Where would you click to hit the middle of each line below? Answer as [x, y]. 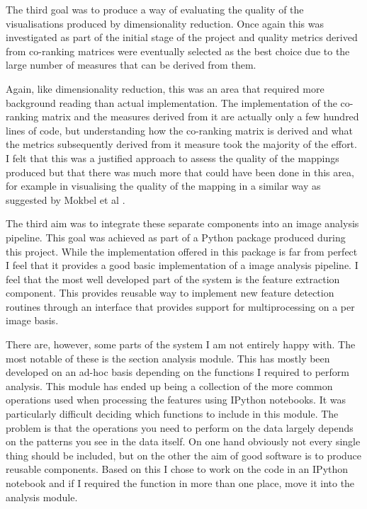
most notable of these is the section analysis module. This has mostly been [168, 358]
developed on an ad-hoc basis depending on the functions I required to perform [177, 372]
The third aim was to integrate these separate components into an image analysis [182, 223]
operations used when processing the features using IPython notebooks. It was [176, 400]
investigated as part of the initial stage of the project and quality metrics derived [182, 37]
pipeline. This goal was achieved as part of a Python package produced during [176, 237]
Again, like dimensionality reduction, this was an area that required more [165, 88]
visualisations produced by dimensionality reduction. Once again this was [165, 23]
